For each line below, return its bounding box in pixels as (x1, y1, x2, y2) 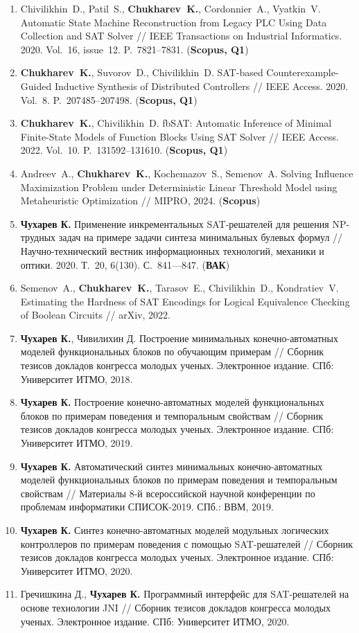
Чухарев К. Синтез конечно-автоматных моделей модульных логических (20, 523, 329, 537)
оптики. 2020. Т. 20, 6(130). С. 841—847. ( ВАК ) (20, 257, 230, 271)
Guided (20, 78, 52, 93)
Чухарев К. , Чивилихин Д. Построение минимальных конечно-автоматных (20, 330, 338, 345)
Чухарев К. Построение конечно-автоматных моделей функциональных (20, 395, 324, 409)
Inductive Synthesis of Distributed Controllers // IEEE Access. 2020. (54, 78, 349, 93)
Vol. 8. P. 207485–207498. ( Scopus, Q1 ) (20, 92, 198, 107)
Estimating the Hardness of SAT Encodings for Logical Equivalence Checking (20, 294, 350, 308)
